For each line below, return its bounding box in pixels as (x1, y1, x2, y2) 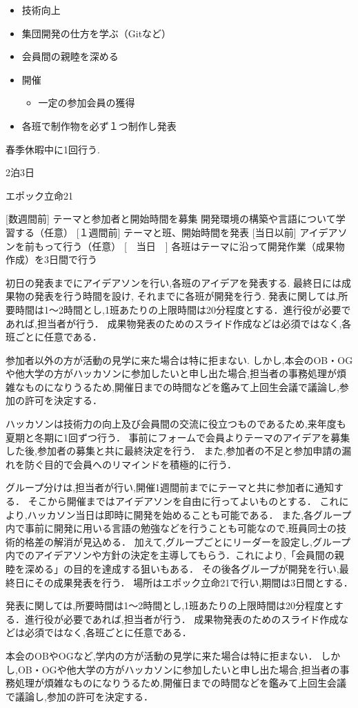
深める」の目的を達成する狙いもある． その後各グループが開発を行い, (24, 562, 339, 575)
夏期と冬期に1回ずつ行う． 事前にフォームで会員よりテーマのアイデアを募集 (6, 430, 350, 444)
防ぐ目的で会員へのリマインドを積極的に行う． (24, 457, 237, 471)
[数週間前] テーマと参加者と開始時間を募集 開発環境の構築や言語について (6, 211, 336, 226)
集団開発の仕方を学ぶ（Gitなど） (21, 26, 172, 40)
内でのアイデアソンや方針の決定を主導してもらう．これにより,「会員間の (6, 548, 335, 562)
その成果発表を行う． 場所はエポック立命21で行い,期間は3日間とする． (34, 575, 353, 589)
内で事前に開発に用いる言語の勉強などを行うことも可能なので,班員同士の (6, 521, 337, 535)
